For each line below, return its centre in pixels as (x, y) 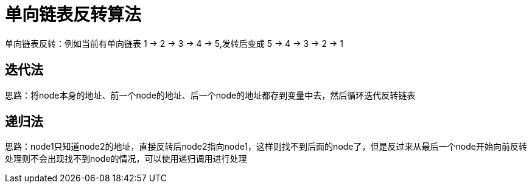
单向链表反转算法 (73, 15)
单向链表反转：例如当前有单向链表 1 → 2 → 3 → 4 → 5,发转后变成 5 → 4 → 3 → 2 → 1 (174, 43)
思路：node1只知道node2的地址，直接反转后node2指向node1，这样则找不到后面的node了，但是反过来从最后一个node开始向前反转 (266, 147)
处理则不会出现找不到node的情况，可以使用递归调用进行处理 (126, 159)
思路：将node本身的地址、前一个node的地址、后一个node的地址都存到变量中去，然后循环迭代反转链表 (210, 95)
